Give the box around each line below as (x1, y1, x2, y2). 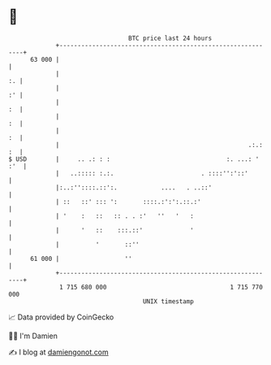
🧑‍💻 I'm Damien (8, 331, 58, 341)
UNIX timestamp (142, 297, 195, 306)
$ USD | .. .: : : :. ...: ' (8, 154, 260, 163)
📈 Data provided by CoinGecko (8, 312, 114, 322)
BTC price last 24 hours (128, 34, 213, 42)
